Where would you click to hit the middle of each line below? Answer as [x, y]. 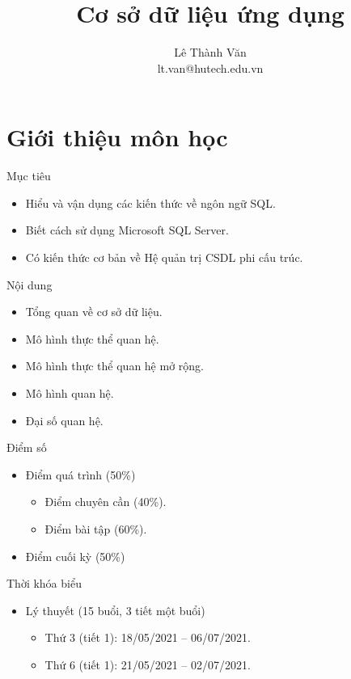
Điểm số [27, 447]
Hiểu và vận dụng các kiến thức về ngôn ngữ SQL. [150, 202]
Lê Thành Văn [210, 52]
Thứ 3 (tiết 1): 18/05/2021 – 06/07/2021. [148, 637]
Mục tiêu [29, 176]
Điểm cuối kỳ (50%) [75, 556]
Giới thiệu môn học [117, 137]
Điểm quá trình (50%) [80, 474]
